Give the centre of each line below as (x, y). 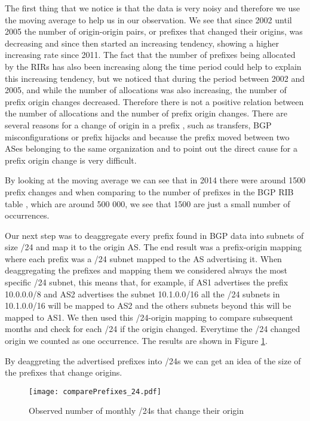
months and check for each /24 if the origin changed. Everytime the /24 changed (153, 329)
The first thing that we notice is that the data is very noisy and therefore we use (153, 8)
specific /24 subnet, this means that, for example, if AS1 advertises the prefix (147, 282)
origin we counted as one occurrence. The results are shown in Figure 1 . (136, 341)
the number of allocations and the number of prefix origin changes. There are (146, 113)
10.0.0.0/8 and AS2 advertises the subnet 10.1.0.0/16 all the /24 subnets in (142, 294)
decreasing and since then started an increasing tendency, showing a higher (142, 43)
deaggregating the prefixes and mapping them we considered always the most (146, 270)
